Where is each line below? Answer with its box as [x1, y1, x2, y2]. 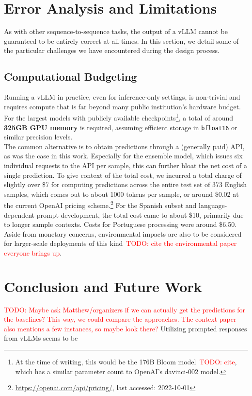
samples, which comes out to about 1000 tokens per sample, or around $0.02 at [4, 189, 239, 199]
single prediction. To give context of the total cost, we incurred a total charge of [4, 170, 242, 180]
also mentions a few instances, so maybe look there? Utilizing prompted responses [4, 323, 247, 333]
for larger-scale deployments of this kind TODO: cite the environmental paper [4, 238, 237, 248]
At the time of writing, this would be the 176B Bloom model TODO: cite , [15, 357, 237, 367]
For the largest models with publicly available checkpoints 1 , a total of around [4, 111, 234, 122]
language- [199, 200, 227, 210]
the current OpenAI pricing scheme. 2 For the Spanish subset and [4, 199, 197, 210]
